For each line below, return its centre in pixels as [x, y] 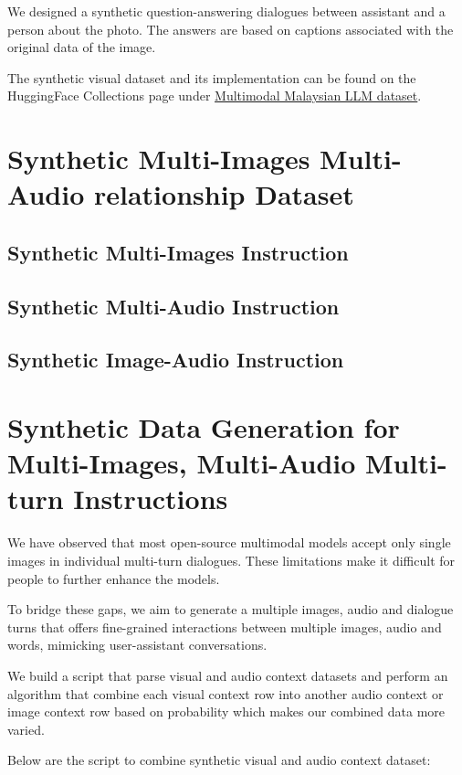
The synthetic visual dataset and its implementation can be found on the [212, 77]
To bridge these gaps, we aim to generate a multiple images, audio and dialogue [231, 609]
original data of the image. [82, 47]
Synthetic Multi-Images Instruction [178, 252]
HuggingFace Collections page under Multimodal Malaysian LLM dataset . [215, 96]
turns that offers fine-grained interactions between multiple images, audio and [225, 626]
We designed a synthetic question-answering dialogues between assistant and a [226, 11]
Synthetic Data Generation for [204, 427]
